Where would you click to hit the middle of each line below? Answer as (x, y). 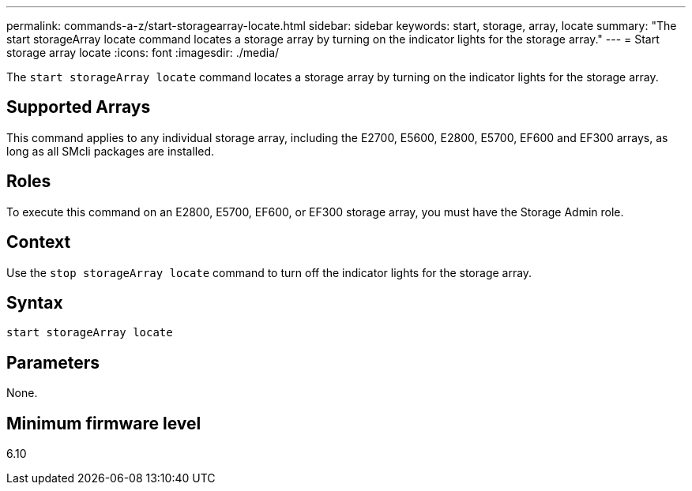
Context (39, 242)
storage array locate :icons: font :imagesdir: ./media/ (143, 52)
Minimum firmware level (104, 423)
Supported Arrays (79, 107)
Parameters (53, 362)
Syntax (35, 302)
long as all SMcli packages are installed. (110, 151)
